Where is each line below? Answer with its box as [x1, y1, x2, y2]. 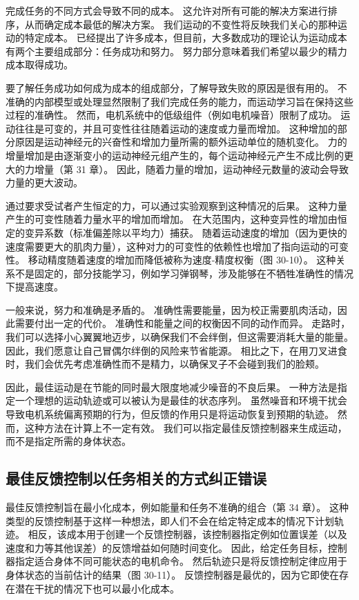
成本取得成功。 [6, 57, 73, 72]
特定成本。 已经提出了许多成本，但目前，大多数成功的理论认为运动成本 [24, 30, 347, 45]
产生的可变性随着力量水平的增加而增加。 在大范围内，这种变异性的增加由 [6, 212, 338, 226]
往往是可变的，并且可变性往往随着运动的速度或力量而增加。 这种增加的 [14, 121, 338, 135]
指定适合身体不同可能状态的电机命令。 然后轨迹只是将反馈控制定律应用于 [14, 554, 347, 568]
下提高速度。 [6, 279, 64, 294]
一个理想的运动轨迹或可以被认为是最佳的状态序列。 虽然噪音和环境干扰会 [14, 393, 347, 408]
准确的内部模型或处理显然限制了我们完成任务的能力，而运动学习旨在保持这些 [6, 94, 353, 108]
